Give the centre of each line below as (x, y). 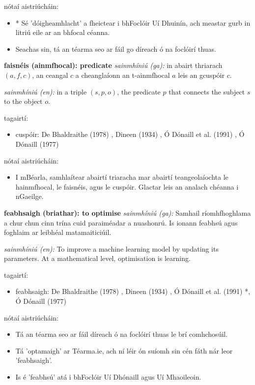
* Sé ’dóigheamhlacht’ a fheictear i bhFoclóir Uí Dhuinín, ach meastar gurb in (133, 22)
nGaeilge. (29, 196)
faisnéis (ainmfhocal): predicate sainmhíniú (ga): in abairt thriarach (113, 65)
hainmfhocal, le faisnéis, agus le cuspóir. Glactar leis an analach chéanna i (127, 186)
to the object (23, 101)
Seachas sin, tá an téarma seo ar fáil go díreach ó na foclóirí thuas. (116, 48)
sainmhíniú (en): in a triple (45, 91)
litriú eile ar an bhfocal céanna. (63, 32)
